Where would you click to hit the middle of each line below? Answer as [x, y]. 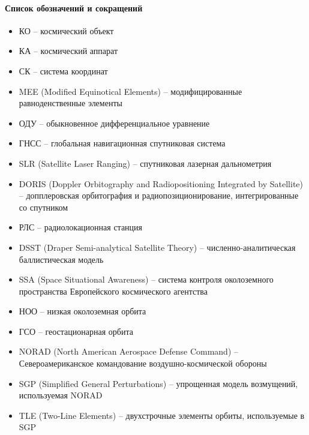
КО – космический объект [66, 30]
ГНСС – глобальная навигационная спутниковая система [122, 143]
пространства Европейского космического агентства [113, 291]
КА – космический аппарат [68, 51]
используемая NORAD [61, 395]
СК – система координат [63, 70]
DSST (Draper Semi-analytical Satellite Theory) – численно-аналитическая [157, 247]
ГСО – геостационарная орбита [76, 331]
